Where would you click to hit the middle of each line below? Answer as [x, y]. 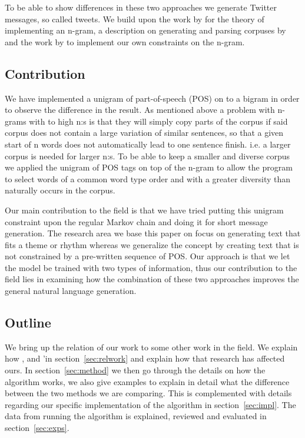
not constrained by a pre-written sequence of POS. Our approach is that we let [147, 256]
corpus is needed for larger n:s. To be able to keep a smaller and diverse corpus [147, 156]
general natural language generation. [71, 291]
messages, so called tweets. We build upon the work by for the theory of [135, 19]
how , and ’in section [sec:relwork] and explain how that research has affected [145, 358]
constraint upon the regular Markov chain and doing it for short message [136, 221]
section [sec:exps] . [37, 428]
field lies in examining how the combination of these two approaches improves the [152, 279]
